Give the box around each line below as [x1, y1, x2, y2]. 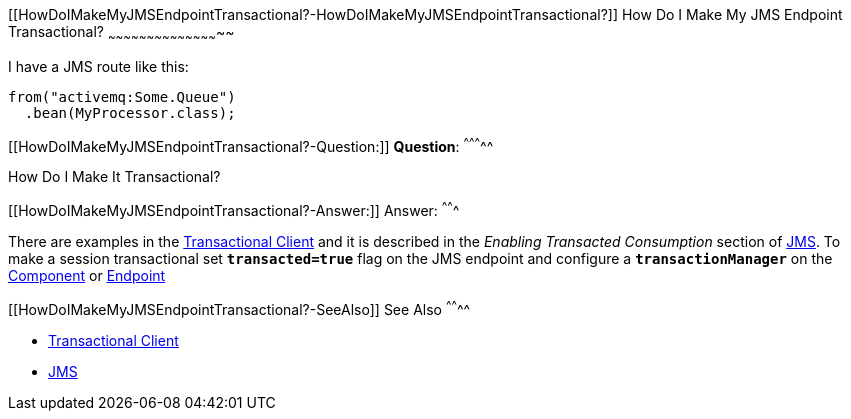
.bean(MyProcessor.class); [24, 104, 236, 121]
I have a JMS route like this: [8, 57, 189, 75]
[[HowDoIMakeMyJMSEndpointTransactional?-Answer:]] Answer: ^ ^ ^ [8, 199, 460, 220]
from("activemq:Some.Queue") [8, 88, 236, 105]
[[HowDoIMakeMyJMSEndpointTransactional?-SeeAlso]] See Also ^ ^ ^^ [8, 298, 471, 318]
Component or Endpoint [8, 267, 166, 285]
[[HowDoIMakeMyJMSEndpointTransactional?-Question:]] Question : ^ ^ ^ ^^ [8, 134, 494, 155]
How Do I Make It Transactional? [8, 168, 221, 186]
